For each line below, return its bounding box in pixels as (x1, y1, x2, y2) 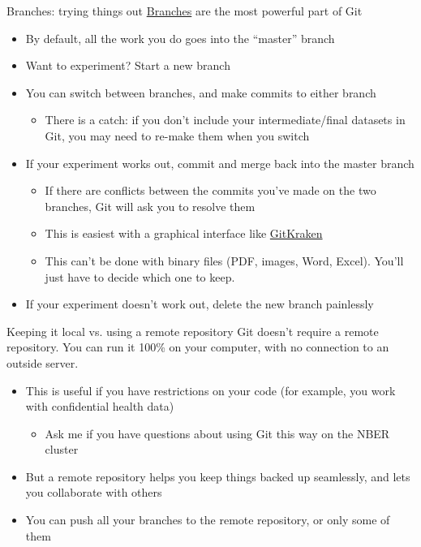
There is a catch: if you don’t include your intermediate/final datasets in (45, 111, 406, 128)
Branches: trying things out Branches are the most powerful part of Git (6, 2, 363, 19)
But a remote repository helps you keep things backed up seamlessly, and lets (25, 467, 410, 485)
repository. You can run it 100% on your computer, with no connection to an (6, 338, 389, 355)
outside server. (6, 354, 79, 371)
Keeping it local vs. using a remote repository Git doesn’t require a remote (6, 322, 379, 339)
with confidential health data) (25, 398, 174, 415)
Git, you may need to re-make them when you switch (45, 127, 310, 144)
